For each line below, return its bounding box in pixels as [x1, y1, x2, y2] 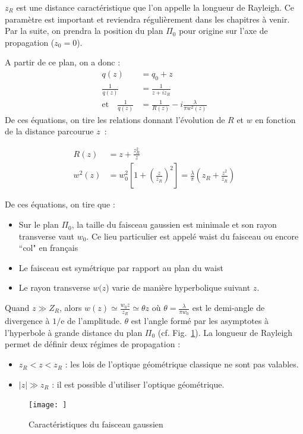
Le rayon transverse [18, 281, 90, 294]
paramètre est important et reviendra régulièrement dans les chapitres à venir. [5, 12, 290, 25]
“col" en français [18, 241, 78, 254]
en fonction [255, 113, 296, 125]
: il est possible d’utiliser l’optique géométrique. [52, 378, 225, 390]
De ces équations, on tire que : [5, 198, 115, 210]
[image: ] [29, 401, 67, 410]
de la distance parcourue [5, 125, 94, 137]
